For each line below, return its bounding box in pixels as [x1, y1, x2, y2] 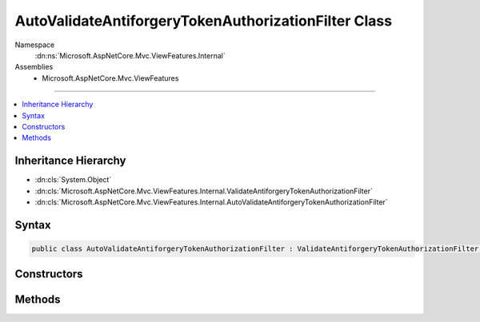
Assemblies [14, 62, 54, 72]
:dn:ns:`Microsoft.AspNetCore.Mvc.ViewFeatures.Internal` [34, 50, 226, 60]
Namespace [14, 40, 55, 50]
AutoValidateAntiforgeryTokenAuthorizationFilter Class [14, 12, 392, 30]
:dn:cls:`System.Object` [34, 175, 112, 185]
